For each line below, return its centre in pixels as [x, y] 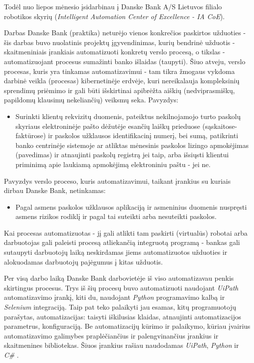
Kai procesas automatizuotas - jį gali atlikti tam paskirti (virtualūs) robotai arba [126, 232]
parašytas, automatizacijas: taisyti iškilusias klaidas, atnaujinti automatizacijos [123, 316]
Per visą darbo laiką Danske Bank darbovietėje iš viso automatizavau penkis [119, 278]
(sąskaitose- [220, 126]
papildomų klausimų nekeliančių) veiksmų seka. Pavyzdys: [91, 100]
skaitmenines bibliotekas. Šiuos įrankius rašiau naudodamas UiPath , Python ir [121, 345]
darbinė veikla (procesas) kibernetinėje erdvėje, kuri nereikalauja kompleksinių [122, 81]
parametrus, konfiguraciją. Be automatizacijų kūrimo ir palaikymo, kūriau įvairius [127, 326]
